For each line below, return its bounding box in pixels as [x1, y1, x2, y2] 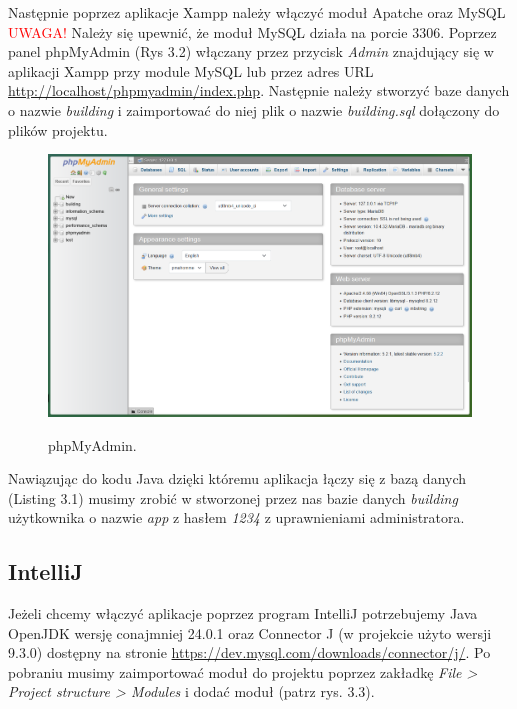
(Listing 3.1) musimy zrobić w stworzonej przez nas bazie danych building [8, 487, 458, 508]
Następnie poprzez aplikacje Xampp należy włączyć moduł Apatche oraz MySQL [8, 2, 506, 22]
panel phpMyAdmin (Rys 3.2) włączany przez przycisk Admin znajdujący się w [8, 41, 494, 62]
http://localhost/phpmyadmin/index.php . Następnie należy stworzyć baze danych [8, 80, 510, 101]
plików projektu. [8, 119, 108, 140]
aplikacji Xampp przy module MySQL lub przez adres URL [8, 60, 374, 81]
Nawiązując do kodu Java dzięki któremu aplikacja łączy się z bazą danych [8, 468, 467, 489]
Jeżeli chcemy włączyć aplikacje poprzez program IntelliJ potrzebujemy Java [8, 603, 478, 624]
